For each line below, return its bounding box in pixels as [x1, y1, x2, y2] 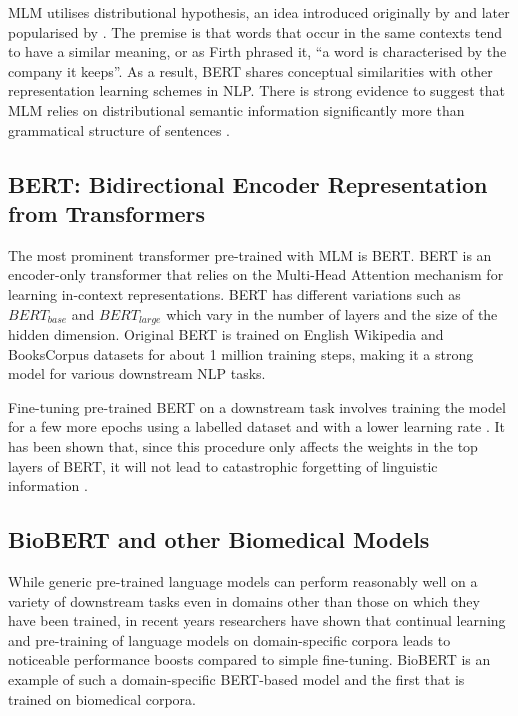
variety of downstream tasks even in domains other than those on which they [8, 590, 480, 611]
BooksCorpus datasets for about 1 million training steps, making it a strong [8, 343, 474, 364]
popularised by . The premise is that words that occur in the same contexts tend [8, 21, 503, 42]
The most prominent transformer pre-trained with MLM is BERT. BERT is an [8, 244, 492, 265]
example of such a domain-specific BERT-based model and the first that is [8, 668, 465, 689]
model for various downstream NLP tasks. [8, 363, 266, 384]
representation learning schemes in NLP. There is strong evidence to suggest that [8, 80, 505, 101]
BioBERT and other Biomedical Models [8, 524, 430, 555]
